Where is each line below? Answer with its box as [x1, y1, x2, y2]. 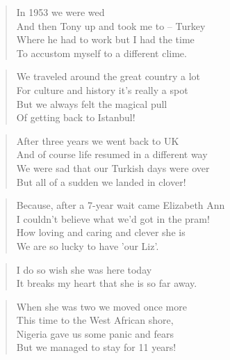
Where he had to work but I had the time [16, 32, 195, 47]
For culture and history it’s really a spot [16, 82, 188, 97]
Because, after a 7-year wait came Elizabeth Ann [16, 198, 225, 212]
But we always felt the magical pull [16, 96, 167, 111]
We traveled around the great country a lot [16, 69, 201, 84]
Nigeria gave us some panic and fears [16, 326, 174, 341]
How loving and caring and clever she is [16, 225, 186, 240]
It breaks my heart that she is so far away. [16, 276, 197, 290]
